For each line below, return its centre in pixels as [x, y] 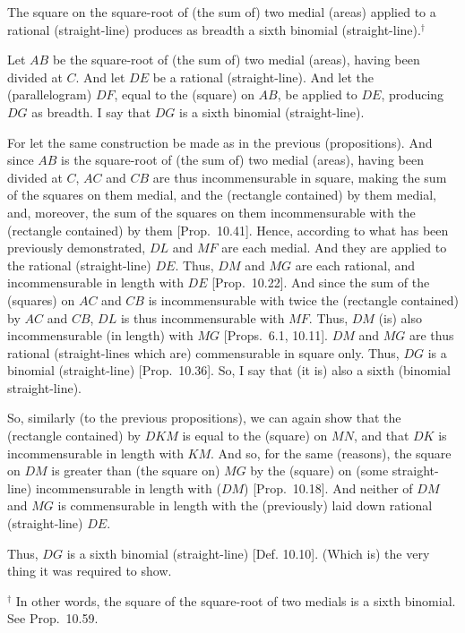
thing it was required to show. [90, 571]
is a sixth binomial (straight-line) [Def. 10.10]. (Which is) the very [248, 553]
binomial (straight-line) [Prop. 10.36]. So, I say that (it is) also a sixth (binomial [229, 370]
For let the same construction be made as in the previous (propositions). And [220, 142]
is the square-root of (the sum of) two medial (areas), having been [242, 160]
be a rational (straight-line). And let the [263, 77]
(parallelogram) [50, 94]
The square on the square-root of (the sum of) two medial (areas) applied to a [222, 12]
